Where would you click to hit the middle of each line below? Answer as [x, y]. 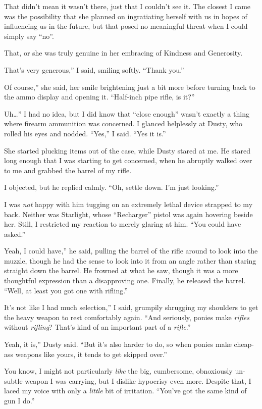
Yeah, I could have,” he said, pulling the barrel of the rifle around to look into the [131, 251]
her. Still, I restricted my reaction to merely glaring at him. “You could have [123, 224]
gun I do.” [19, 400]
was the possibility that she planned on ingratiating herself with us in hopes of [126, 16]
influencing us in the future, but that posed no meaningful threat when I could [126, 26]
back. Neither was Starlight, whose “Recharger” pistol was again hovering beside [128, 214]
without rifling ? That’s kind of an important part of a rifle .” [97, 327]
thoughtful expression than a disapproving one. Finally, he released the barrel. [125, 280]
